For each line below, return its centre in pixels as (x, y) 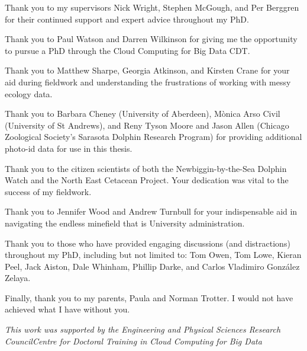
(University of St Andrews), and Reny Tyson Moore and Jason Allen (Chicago (147, 125)
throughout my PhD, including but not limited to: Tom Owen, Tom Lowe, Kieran (153, 255)
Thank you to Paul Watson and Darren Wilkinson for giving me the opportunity (151, 39)
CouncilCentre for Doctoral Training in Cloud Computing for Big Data (133, 341)
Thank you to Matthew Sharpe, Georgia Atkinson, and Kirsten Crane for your (147, 70)
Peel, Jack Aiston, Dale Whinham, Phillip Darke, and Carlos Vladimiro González (152, 266)
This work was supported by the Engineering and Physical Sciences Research (143, 329)
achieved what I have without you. (67, 309)
